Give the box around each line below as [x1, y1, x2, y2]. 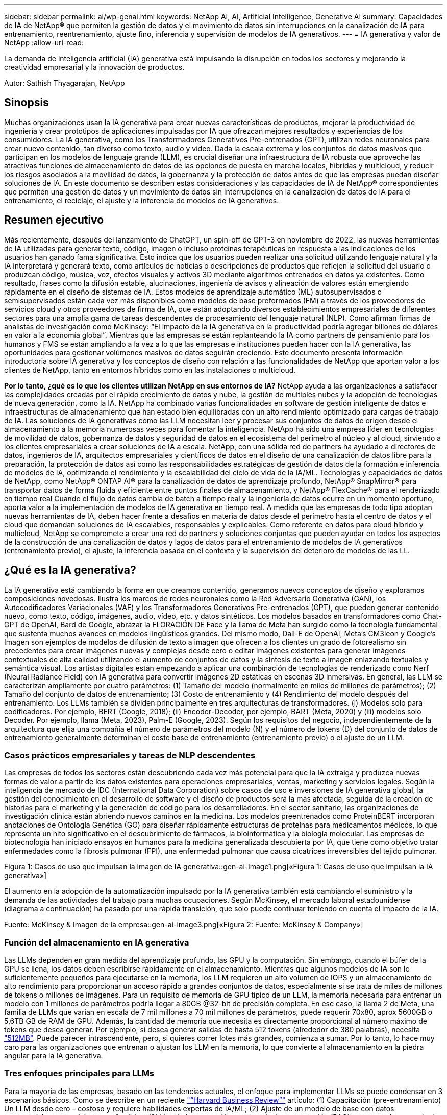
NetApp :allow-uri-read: [4, 38, 84, 47]
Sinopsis [4, 96, 49, 109]
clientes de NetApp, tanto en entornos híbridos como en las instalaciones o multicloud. [4, 365, 296, 374]
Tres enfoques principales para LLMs [4, 1068, 155, 1079]
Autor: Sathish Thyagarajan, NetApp [4, 79, 125, 87]
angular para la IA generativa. [4, 1051, 103, 1060]
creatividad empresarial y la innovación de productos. [4, 63, 185, 71]
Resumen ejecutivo [4, 213, 104, 227]
